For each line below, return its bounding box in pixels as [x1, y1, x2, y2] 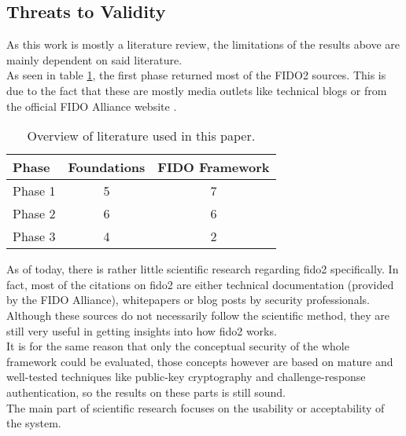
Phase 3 [13, 227, 56, 246]
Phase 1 [13, 181, 56, 200]
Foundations [68, 158, 146, 177]
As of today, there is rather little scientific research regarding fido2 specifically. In [6, 261, 399, 277]
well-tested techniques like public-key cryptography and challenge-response [6, 368, 366, 385]
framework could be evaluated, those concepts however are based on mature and [6, 353, 393, 369]
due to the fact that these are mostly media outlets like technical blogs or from [6, 82, 387, 98]
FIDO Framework [157, 158, 270, 177]
